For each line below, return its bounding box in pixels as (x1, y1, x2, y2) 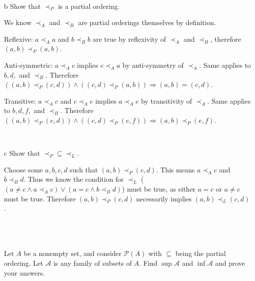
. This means (156, 164, 195, 174)
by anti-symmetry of (122, 59, 184, 70)
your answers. (4, 267, 45, 278)
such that (69, 164, 98, 174)
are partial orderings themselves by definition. (78, 17, 216, 28)
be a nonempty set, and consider (24, 248, 122, 258)
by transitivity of (141, 95, 192, 106)
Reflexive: (4, 33, 33, 44)
